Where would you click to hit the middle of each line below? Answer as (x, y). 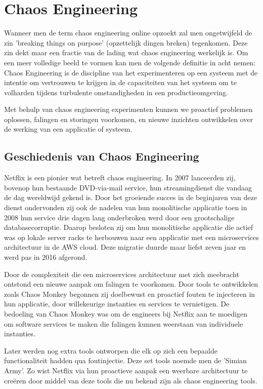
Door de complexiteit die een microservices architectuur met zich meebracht (122, 274)
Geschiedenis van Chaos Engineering (102, 156)
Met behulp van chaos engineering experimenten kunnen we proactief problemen (128, 109)
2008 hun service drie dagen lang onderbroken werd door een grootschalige (119, 217)
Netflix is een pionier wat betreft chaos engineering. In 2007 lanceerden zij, (120, 178)
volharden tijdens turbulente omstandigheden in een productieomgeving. (116, 92)
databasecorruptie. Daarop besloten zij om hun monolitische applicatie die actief (129, 227)
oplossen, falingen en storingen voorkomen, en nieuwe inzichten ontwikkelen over (128, 119)
